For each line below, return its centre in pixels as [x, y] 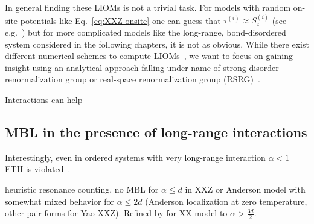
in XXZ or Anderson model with [245, 189]
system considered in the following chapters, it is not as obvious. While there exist [157, 44]
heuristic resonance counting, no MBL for [82, 189]
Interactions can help [44, 99]
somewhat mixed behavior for [59, 201]
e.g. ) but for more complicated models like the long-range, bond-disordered [146, 32]
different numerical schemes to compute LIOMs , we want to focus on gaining [149, 56]
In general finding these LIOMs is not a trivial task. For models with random [148, 7]
